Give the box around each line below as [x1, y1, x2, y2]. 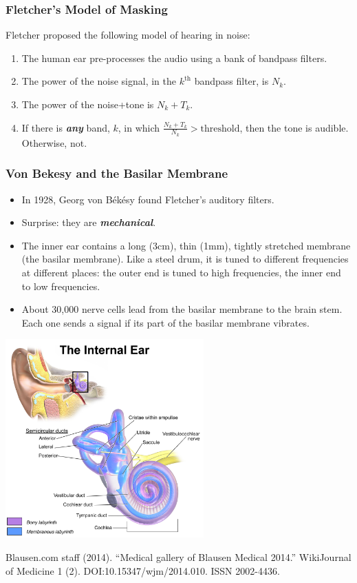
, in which [118, 120, 160, 134]
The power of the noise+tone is [21, 97, 154, 111]
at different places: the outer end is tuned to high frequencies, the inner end [21, 265, 341, 280]
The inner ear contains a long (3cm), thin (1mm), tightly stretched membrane [21, 238, 351, 252]
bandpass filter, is [194, 74, 269, 88]
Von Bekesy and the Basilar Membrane [6, 165, 228, 182]
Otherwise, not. [21, 135, 87, 150]
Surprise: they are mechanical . [21, 215, 156, 229]
